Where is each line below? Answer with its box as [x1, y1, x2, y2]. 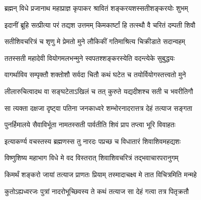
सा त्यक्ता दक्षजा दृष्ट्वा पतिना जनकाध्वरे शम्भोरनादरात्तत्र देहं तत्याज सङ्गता [4, 102, 193, 113]
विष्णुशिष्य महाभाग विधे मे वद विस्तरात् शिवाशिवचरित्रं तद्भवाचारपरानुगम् [4, 152, 179, 163]
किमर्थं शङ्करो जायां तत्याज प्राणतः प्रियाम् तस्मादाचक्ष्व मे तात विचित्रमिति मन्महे [4, 169, 197, 179]
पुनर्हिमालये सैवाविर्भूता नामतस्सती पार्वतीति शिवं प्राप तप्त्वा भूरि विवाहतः [4, 119, 176, 130]
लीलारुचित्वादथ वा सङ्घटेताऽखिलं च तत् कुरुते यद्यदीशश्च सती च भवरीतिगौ [4, 86, 193, 96]
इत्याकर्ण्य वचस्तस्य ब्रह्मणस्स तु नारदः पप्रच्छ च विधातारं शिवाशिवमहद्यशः [4, 136, 181, 146]
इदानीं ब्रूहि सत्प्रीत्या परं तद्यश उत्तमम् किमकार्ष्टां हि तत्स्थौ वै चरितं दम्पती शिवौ [4, 19, 196, 30]
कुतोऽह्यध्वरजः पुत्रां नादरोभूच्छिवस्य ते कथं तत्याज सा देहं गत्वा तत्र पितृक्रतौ [4, 186, 189, 196]
